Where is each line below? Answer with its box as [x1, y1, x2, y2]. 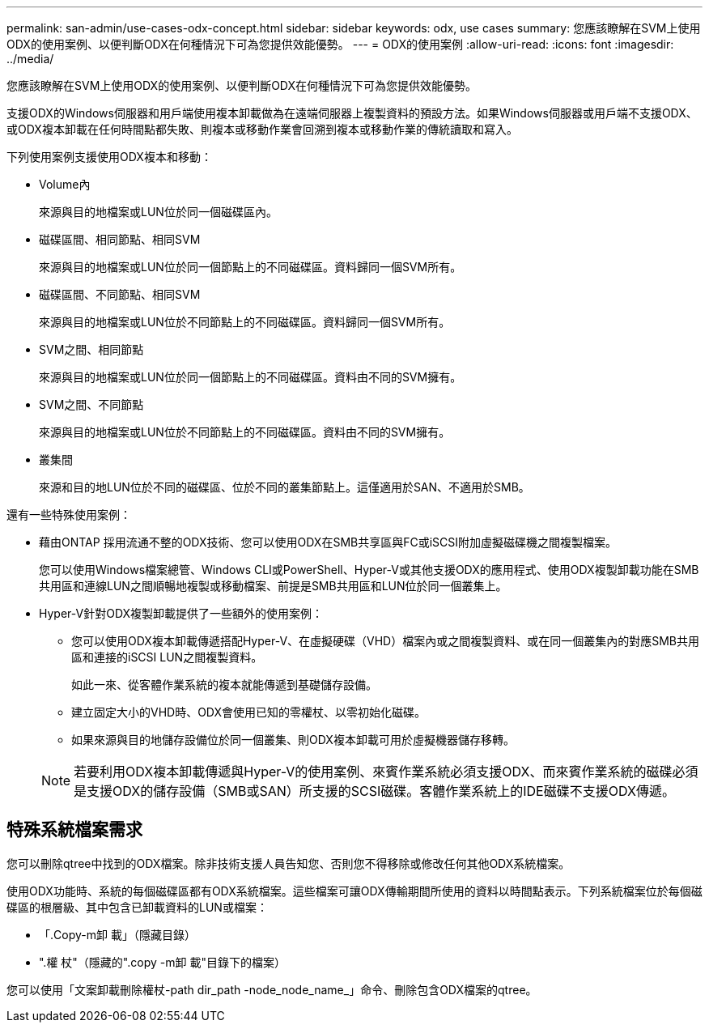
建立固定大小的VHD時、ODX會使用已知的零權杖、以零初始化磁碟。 [71, 705, 427, 719]
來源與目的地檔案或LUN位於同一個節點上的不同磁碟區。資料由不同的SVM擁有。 [39, 370, 462, 384]
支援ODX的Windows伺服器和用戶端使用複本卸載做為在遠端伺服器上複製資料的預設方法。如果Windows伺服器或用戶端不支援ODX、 [6, 106, 698, 120]
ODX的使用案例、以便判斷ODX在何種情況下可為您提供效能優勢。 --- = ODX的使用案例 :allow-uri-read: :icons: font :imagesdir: [6, 37, 674, 51]
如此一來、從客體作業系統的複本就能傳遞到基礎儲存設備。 [71, 678, 377, 691]
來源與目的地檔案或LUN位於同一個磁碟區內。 [39, 205, 278, 219]
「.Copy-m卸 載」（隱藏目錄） [39, 927, 196, 942]
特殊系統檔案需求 [6, 819, 142, 840]
